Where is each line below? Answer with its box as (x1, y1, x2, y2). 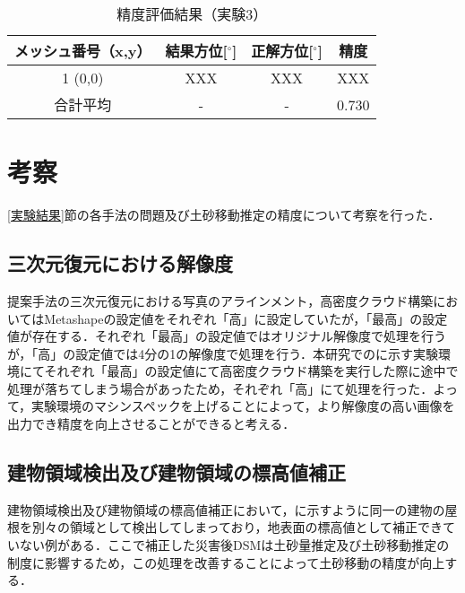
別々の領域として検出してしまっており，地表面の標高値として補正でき (31, 518, 443, 536)
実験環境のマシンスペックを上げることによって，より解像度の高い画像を (31, 397, 455, 415)
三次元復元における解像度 (7, 249, 233, 277)
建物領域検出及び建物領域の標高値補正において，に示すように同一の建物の (7, 500, 445, 519)
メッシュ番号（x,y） (14, 40, 151, 61)
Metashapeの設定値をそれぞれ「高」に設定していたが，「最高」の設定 (44, 309, 448, 327)
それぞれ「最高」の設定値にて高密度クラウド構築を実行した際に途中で (44, 362, 459, 380)
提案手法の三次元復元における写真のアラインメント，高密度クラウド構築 (7, 291, 434, 310)
